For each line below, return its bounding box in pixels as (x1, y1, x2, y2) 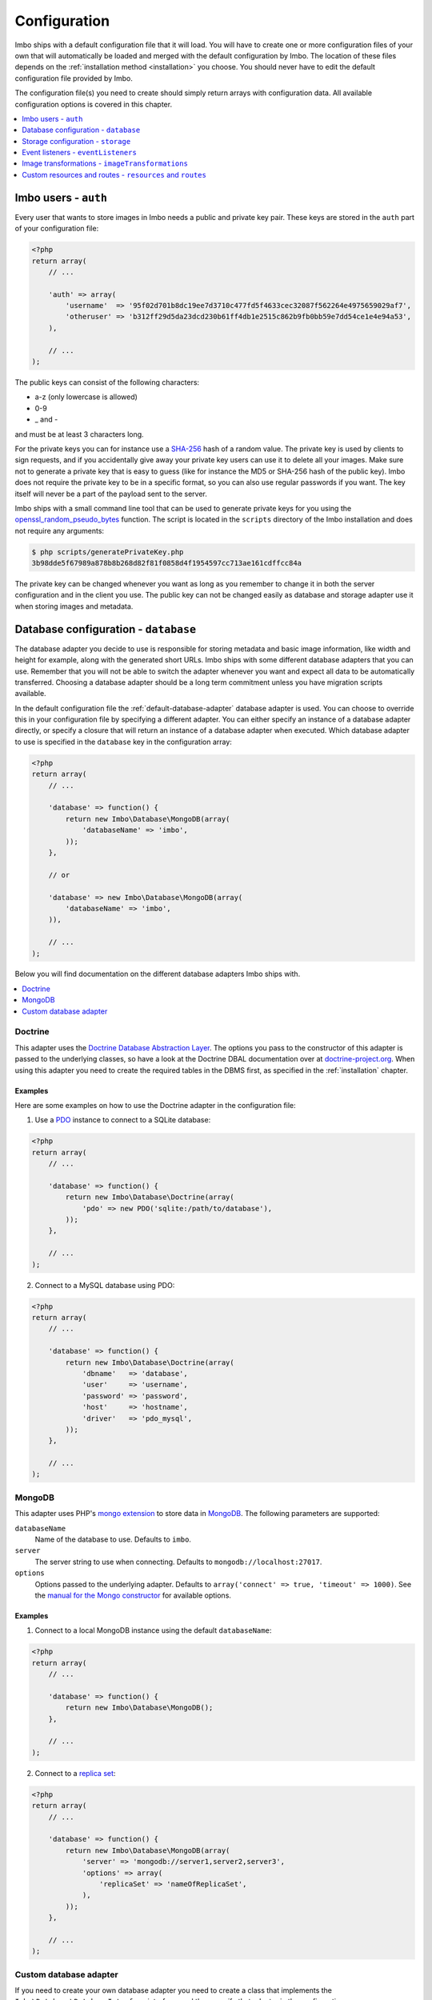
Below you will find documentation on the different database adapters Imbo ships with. (14, 969, 301, 979)
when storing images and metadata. (14, 601, 134, 611)
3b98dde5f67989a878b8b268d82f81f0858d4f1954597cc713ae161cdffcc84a (31, 558, 302, 568)
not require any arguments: (14, 526, 104, 535)
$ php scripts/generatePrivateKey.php (31, 547, 184, 556)
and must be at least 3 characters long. (14, 429, 144, 439)
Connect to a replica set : (34, 1768, 116, 1778)
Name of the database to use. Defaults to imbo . (34, 1534, 192, 1544)
